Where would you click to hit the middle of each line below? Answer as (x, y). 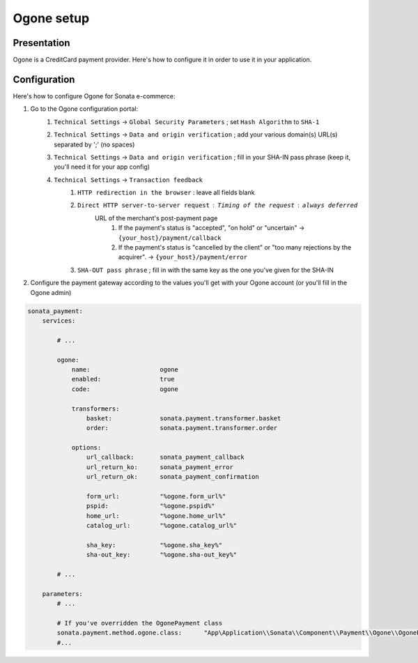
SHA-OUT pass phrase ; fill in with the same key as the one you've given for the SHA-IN (206, 270)
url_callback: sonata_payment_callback (165, 457)
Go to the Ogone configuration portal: (84, 109)
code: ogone (125, 389)
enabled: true (123, 379)
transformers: (95, 409)
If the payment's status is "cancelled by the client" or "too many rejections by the (235, 247)
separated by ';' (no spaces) (94, 144)
